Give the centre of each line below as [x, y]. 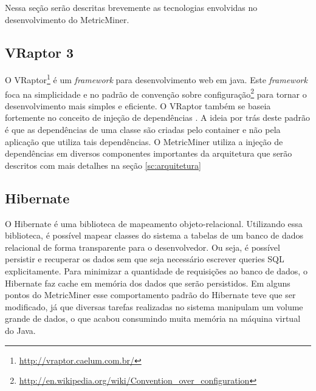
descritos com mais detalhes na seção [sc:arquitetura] [103, 165]
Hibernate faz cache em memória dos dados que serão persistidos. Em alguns [148, 283]
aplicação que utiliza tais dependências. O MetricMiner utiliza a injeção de [144, 141]
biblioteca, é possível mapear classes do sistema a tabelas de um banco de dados [154, 235]
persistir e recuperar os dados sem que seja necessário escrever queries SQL [145, 259]
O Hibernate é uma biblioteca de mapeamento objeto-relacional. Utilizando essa [154, 223]
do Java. [20, 330]
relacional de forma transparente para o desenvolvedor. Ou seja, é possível [143, 247]
